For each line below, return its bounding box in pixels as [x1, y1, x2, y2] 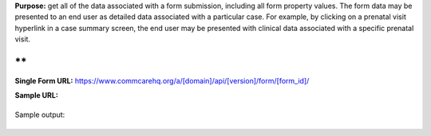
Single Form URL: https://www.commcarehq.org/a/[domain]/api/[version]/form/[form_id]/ [14, 76, 310, 86]
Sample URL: [14, 91, 59, 100]
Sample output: [14, 110, 65, 119]
